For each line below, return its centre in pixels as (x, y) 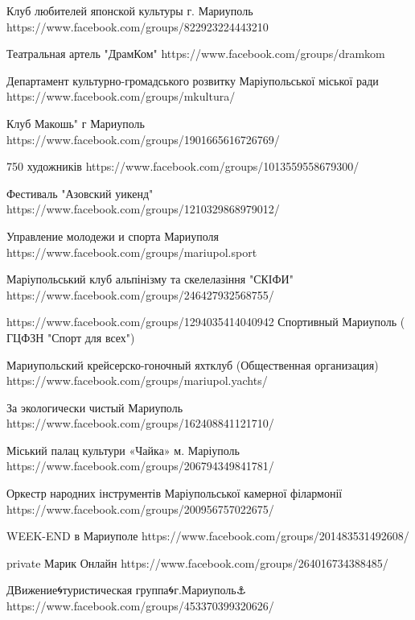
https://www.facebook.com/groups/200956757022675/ (140, 508)
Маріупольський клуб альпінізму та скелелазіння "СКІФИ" (150, 279)
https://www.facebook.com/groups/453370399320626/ (140, 606)
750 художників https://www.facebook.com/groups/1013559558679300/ (183, 166)
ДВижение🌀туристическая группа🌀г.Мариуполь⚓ (127, 590)
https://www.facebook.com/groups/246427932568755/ (140, 294)
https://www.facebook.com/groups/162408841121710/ (140, 423)
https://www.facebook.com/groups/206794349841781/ (140, 466)
